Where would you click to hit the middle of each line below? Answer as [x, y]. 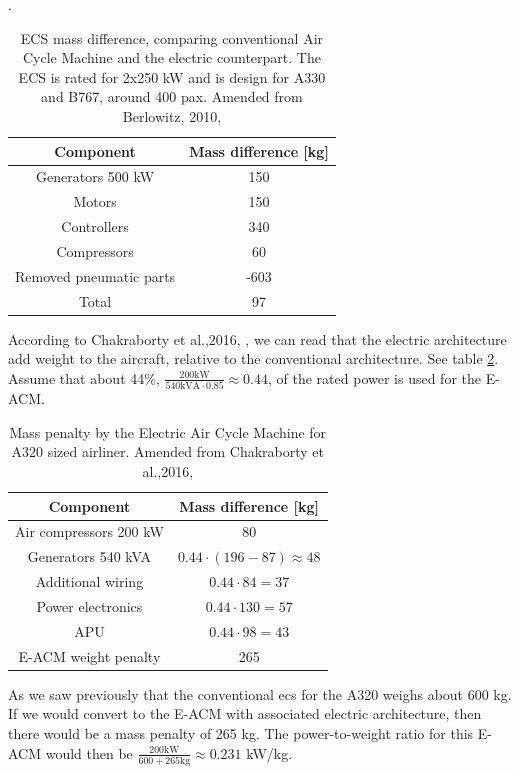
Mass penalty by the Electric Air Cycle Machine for [168, 431]
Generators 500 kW [95, 176]
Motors [95, 201]
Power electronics [89, 605]
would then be [89, 752]
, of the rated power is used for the [374, 377]
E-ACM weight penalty [89, 655]
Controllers [95, 226]
